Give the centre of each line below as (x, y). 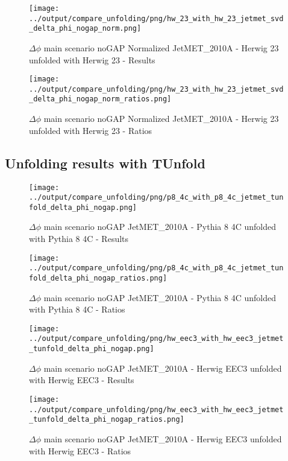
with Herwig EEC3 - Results (82, 380)
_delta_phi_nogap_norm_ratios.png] (100, 99)
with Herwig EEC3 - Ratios (80, 450)
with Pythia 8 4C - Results (79, 239)
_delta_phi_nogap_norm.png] (85, 29)
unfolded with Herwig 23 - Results (92, 59)
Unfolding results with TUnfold (105, 163)
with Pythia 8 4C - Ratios (77, 309)
